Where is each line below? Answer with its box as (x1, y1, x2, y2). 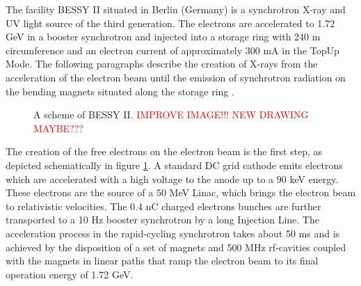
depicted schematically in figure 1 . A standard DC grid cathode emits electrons (6, 157, 343, 172)
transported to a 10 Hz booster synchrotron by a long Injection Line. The (6, 212, 319, 227)
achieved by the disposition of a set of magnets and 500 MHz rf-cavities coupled (6, 239, 346, 254)
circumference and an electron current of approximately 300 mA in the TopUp (6, 42, 339, 57)
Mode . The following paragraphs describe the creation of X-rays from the (6, 56, 318, 71)
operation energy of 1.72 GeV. (6, 267, 134, 281)
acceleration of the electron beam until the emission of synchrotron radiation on (6, 70, 346, 84)
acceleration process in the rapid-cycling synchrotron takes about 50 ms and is (6, 225, 340, 240)
